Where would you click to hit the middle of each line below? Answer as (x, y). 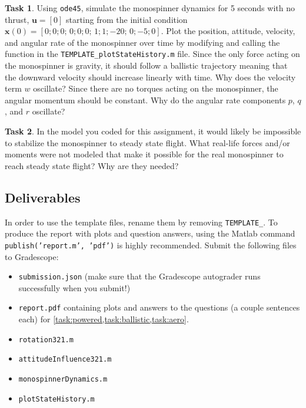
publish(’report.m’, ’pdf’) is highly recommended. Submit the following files (151, 245)
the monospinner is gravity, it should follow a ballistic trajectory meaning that (146, 65)
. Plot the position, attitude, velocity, (228, 31)
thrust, (17, 19)
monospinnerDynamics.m (63, 379)
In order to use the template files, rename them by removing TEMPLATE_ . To (141, 222)
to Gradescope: (32, 256)
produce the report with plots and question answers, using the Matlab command (150, 233)
